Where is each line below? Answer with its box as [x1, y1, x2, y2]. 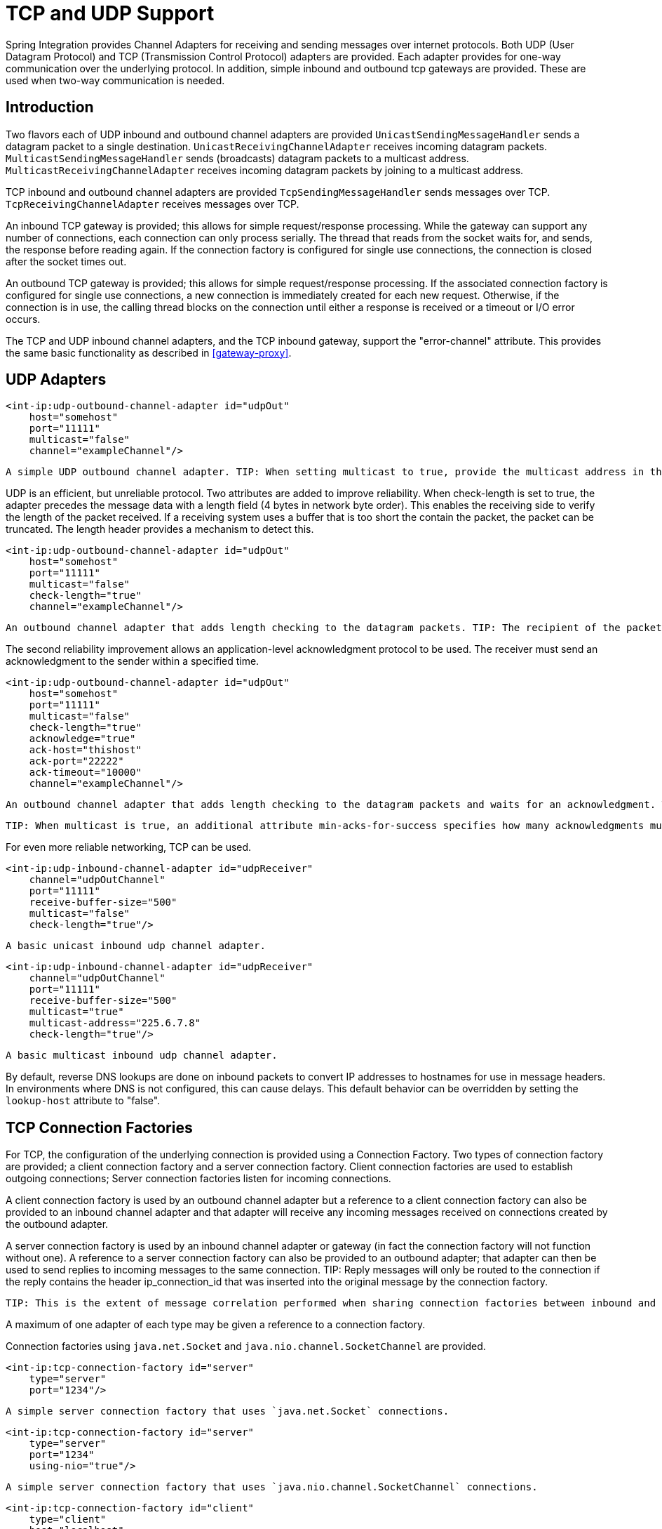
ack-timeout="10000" [29, 767, 142, 779]
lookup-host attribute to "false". [6, 1094, 161, 1107]
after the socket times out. [6, 255, 127, 267]
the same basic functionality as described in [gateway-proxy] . [6, 346, 292, 359]
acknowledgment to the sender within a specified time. [6, 655, 259, 668]
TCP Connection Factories [6, 1118, 193, 1137]
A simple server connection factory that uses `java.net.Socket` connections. [6, 1405, 450, 1417]
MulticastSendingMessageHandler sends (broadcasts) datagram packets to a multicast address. [6, 152, 469, 164]
